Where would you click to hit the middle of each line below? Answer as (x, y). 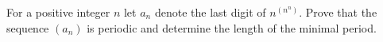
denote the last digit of (210, 12)
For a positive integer (58, 12)
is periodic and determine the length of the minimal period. (232, 27)
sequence (28, 27)
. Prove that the (338, 12)
